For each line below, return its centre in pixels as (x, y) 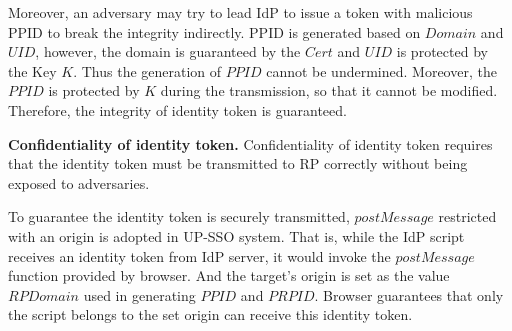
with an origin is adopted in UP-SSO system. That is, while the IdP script (236, 235)
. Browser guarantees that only (409, 294)
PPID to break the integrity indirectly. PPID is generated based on (214, 31)
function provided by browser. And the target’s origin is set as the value (229, 275)
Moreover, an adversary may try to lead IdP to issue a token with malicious (240, 12)
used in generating (139, 294)
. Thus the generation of (147, 70)
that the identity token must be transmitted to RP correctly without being (238, 163)
